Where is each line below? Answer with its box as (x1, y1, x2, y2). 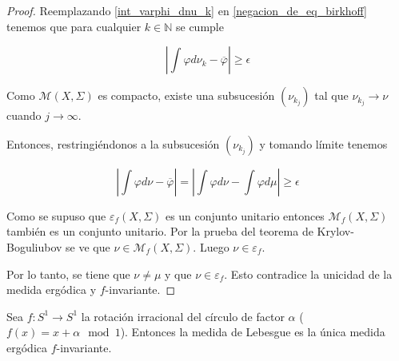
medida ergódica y (6, 281, 97, 298)
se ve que (66, 238, 110, 255)
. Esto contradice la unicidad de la (224, 265, 393, 282)
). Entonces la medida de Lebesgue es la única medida (120, 323, 385, 340)
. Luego (193, 238, 229, 255)
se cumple (175, 18, 224, 34)
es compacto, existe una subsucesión (98, 87, 275, 104)
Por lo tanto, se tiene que (6, 265, 130, 282)
